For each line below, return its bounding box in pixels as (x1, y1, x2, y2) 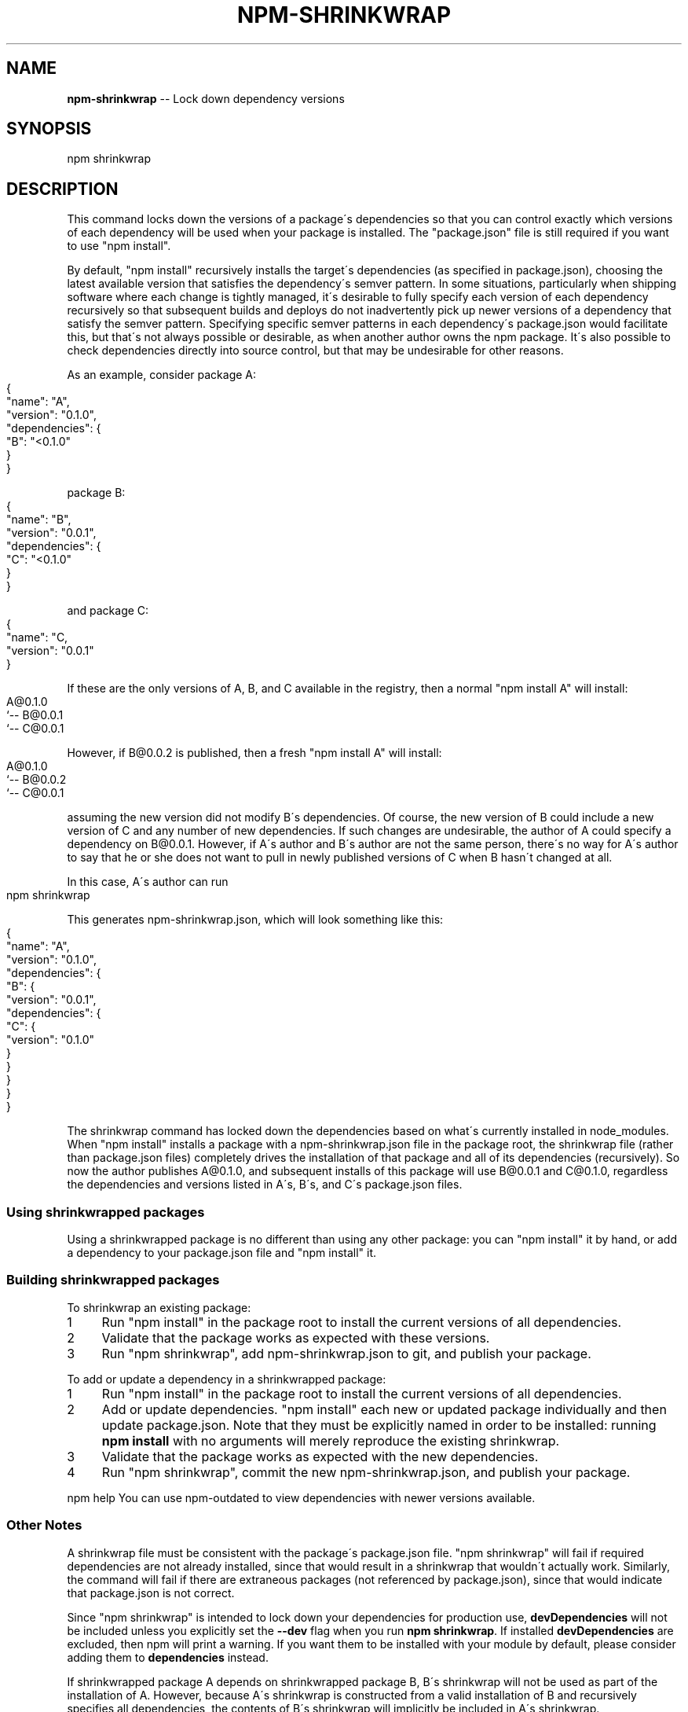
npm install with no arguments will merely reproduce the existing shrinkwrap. (101, 1432, 560, 1449)
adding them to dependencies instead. (67, 1650, 269, 1664)
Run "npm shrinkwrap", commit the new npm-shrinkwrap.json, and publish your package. (101, 1464, 631, 1480)
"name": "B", (6, 512, 71, 527)
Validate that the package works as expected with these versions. (101, 1329, 490, 1346)
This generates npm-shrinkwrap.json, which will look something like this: (67, 913, 444, 927)
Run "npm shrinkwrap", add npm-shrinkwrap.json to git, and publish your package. (101, 1345, 591, 1361)
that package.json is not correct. (67, 1585, 235, 1600)
